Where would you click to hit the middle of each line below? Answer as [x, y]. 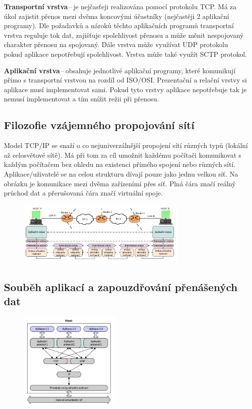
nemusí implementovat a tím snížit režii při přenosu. [81, 99]
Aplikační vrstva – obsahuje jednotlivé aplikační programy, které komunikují [120, 70]
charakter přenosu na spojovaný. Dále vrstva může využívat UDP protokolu [116, 44]
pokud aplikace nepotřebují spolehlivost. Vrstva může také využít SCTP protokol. [126, 54]
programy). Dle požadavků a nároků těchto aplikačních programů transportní [119, 25]
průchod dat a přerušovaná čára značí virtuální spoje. [83, 193]
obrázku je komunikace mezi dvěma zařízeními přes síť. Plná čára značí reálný [120, 183]
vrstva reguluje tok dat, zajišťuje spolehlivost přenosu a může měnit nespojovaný [124, 35]
